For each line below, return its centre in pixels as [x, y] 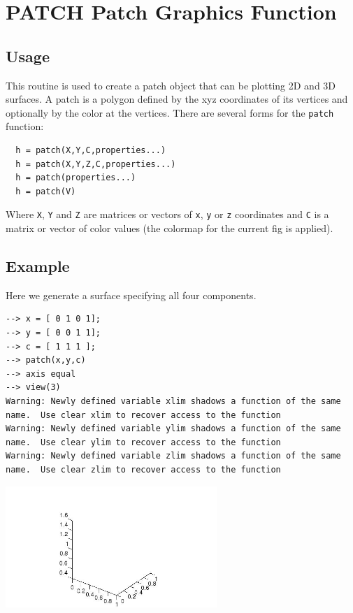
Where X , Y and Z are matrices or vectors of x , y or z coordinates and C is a [167, 214]
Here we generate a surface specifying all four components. [131, 295]
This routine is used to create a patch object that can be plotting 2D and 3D [171, 85]
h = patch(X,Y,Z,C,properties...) [96, 164]
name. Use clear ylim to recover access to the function [143, 442]
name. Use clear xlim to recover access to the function [143, 415]
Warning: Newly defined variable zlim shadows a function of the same [173, 456]
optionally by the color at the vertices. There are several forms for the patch [170, 112]
